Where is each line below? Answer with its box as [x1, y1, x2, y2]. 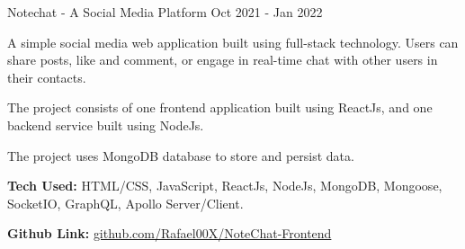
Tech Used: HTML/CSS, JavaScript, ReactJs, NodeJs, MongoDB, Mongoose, [7, 176, 443, 195]
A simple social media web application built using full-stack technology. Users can [7, 32, 459, 51]
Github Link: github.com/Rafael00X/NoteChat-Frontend [7, 224, 332, 243]
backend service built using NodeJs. [7, 115, 204, 134]
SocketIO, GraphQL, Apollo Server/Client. [7, 193, 244, 212]
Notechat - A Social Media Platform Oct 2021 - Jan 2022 [7, 3, 323, 21]
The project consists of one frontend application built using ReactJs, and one [7, 98, 433, 117]
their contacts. [7, 67, 86, 86]
